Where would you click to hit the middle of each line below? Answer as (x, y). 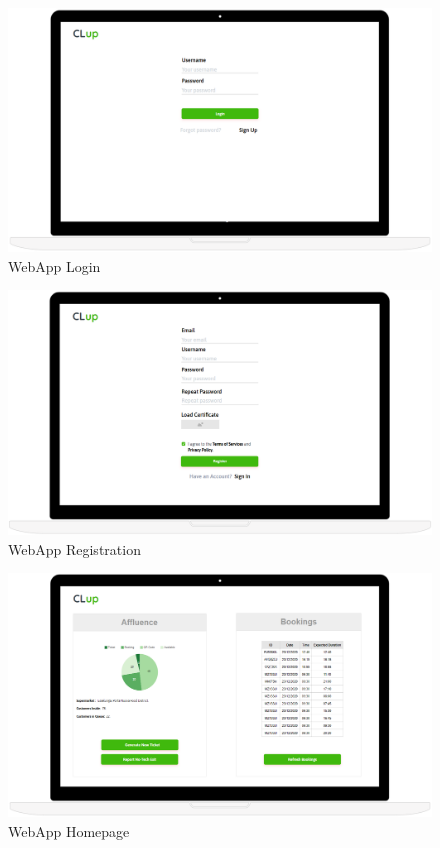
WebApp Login (54, 265)
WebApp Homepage (69, 830)
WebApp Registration (74, 548)
